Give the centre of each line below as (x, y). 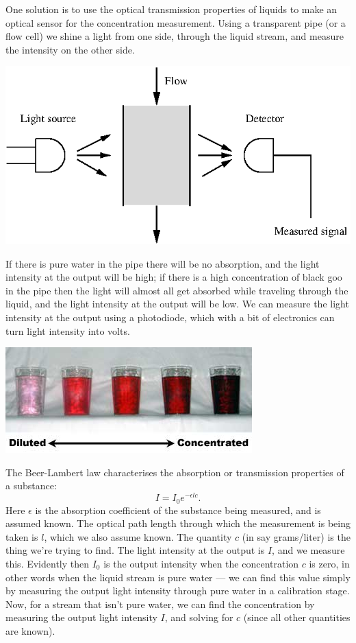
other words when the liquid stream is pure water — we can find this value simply (178, 577)
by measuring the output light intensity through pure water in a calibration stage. (178, 591)
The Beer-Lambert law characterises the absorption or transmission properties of (175, 472)
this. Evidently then (48, 563)
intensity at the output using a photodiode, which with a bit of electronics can (170, 317)
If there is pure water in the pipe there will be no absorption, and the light (163, 263)
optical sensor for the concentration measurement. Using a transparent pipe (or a (176, 22)
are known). (30, 630)
